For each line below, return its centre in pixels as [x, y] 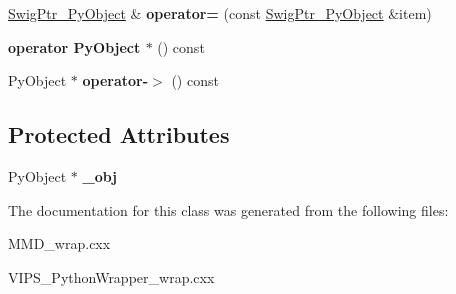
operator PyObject [74, 46]
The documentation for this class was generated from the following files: [228, 209]
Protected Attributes [119, 134]
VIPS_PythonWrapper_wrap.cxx [111, 276]
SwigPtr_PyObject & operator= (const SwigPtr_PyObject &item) [220, 13]
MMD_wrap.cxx [59, 243]
